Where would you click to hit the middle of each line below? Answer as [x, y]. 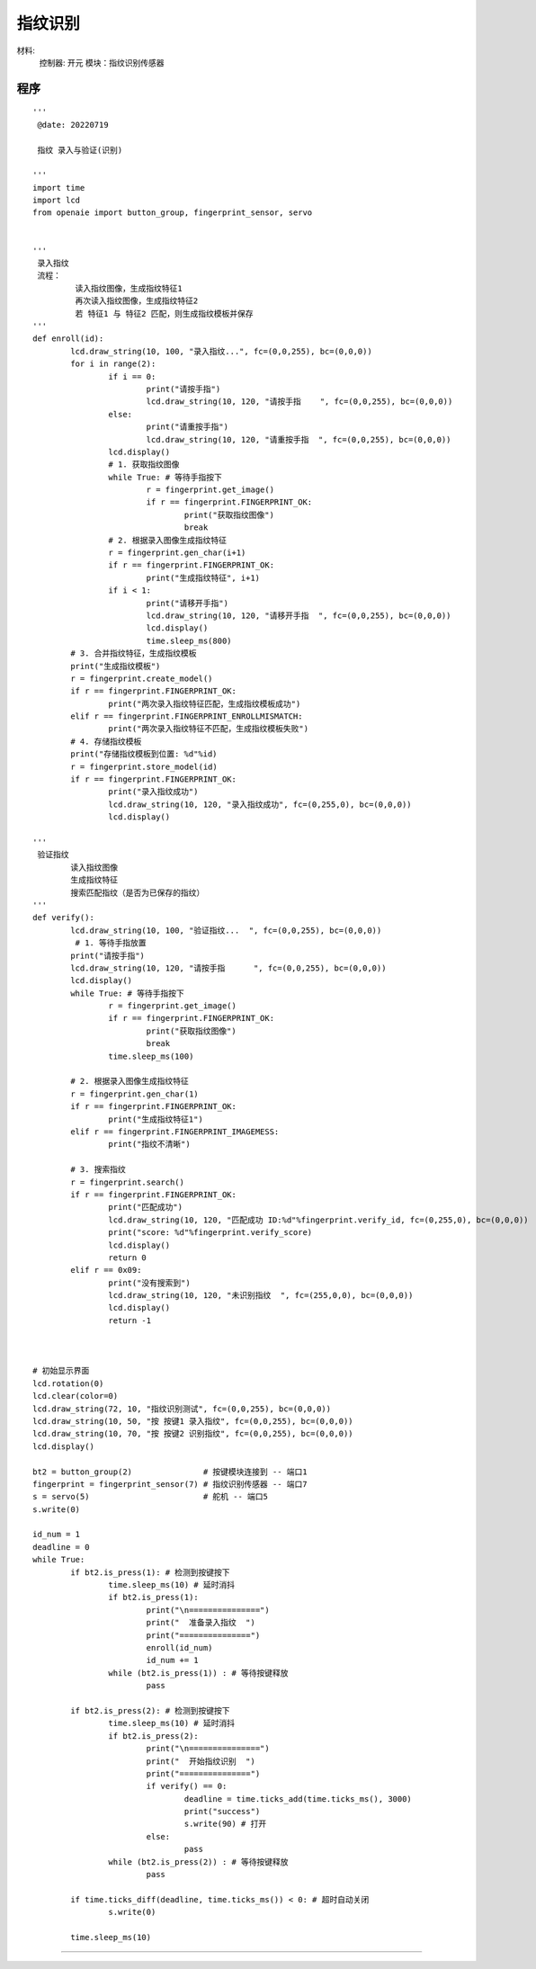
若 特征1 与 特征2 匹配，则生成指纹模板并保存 [164, 313]
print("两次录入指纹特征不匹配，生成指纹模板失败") [209, 729]
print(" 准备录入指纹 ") [201, 1623]
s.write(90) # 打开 [225, 1824]
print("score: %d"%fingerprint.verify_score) [210, 1233]
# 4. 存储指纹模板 [106, 741]
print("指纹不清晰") [149, 1144]
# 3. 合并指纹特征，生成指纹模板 [134, 653]
